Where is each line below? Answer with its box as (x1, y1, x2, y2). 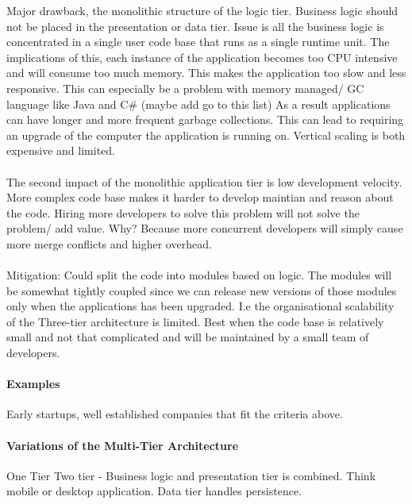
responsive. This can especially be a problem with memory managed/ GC (6, 79, 364, 96)
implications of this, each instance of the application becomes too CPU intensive (6, 48, 398, 65)
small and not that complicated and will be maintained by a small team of (6, 329, 369, 345)
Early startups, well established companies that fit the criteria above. (6, 406, 343, 422)
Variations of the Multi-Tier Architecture (6, 437, 239, 453)
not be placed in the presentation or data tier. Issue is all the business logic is (6, 17, 384, 34)
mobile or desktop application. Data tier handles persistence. (6, 483, 302, 499)
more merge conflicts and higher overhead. (6, 235, 212, 252)
